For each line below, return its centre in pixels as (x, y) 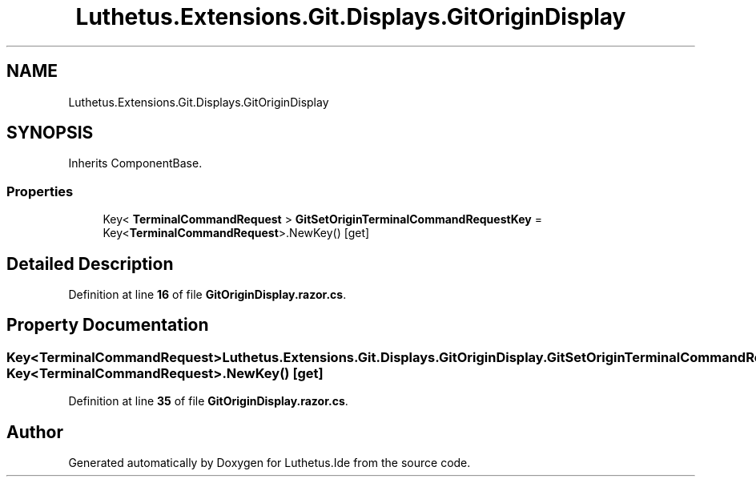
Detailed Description (90, 264)
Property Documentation (108, 325)
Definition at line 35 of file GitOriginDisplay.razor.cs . (208, 401)
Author (35, 432)
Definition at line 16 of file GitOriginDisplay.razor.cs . (207, 295)
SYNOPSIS (50, 133)
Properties (40, 191)
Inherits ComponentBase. (135, 163)
